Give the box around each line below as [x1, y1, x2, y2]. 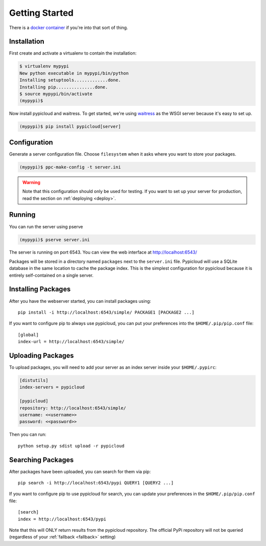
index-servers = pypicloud [19, 385, 85, 390]
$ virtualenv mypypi [19, 64, 69, 69]
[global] [18, 332, 39, 337]
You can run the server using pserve [9, 224, 83, 229]
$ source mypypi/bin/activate [19, 91, 93, 96]
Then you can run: [9, 431, 46, 438]
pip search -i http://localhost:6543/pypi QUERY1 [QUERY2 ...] [18, 480, 174, 486]
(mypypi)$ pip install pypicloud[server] [19, 124, 121, 129]
